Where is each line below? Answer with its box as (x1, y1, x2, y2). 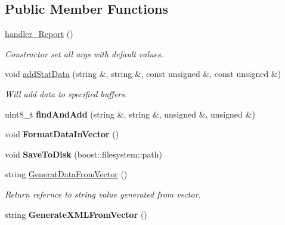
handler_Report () (5, 27, 73, 40)
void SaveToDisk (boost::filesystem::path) (5, 147, 162, 160)
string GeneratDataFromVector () (5, 168, 128, 180)
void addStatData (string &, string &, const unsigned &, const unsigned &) (5, 67, 281, 80)
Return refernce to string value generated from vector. (5, 187, 201, 200)
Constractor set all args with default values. (5, 47, 164, 60)
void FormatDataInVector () (5, 128, 119, 140)
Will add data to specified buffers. (5, 87, 128, 100)
